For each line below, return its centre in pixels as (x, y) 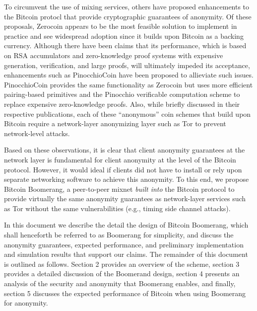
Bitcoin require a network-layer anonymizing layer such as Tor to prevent (115, 123)
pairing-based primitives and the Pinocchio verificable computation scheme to (122, 94)
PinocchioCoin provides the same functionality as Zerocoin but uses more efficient (128, 84)
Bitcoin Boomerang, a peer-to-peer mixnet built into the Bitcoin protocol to (119, 189)
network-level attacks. (37, 133)
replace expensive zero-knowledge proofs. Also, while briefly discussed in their (122, 104)
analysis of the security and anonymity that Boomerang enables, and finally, (120, 283)
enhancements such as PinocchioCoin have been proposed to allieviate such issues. (129, 75)
